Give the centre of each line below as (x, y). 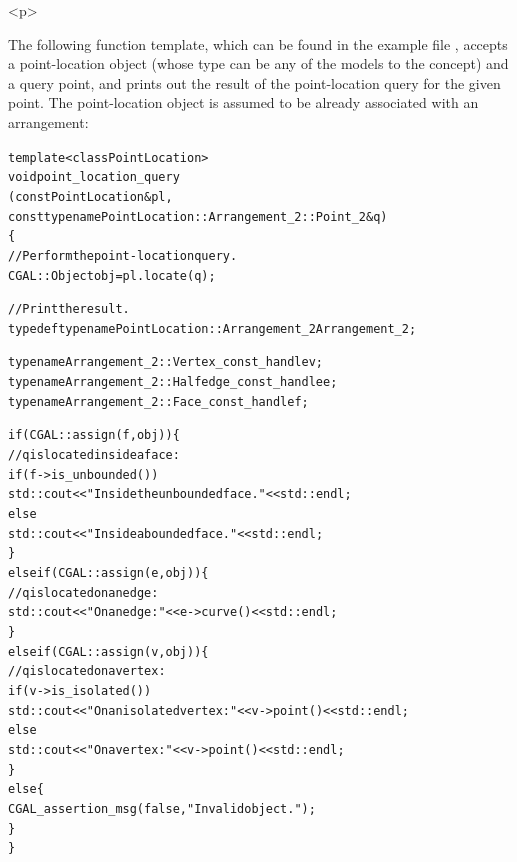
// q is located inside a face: (94, 455)
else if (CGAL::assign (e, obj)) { (108, 573)
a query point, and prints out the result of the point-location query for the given (254, 82)
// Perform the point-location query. (123, 255)
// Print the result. (69, 309)
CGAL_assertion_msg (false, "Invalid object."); (162, 808)
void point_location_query (94, 177)
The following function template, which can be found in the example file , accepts (258, 43)
